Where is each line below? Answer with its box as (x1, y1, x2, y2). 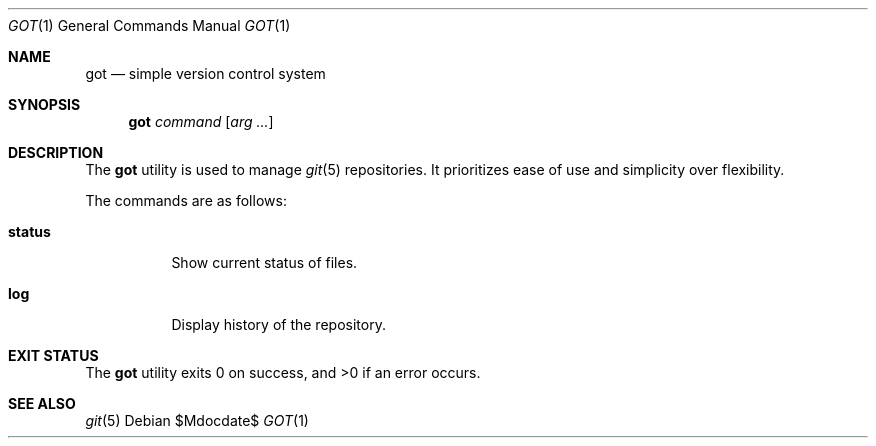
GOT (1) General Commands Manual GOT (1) (8, 17, 291, 34)
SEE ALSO (8, 395, 76, 412)
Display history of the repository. (171, 316, 386, 333)
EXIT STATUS (8, 347, 99, 364)
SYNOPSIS (8, 96, 81, 113)
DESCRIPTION (8, 144, 104, 161)
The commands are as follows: (85, 192, 287, 209)
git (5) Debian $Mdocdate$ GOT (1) (85, 412, 309, 429)
